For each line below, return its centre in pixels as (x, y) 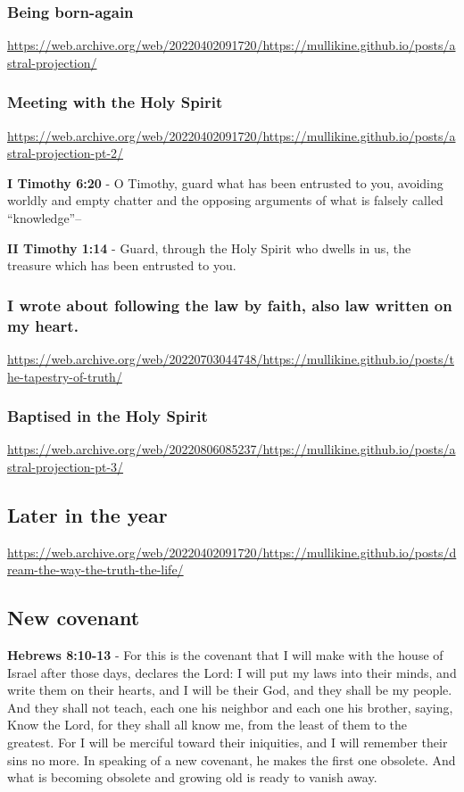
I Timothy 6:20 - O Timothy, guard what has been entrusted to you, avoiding (225, 182)
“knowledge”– (45, 218)
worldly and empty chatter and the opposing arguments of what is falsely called (225, 200)
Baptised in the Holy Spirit (108, 416)
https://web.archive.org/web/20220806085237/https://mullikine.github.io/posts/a (232, 449)
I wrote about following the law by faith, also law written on (230, 305)
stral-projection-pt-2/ (66, 153)
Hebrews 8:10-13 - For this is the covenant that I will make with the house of (225, 655)
